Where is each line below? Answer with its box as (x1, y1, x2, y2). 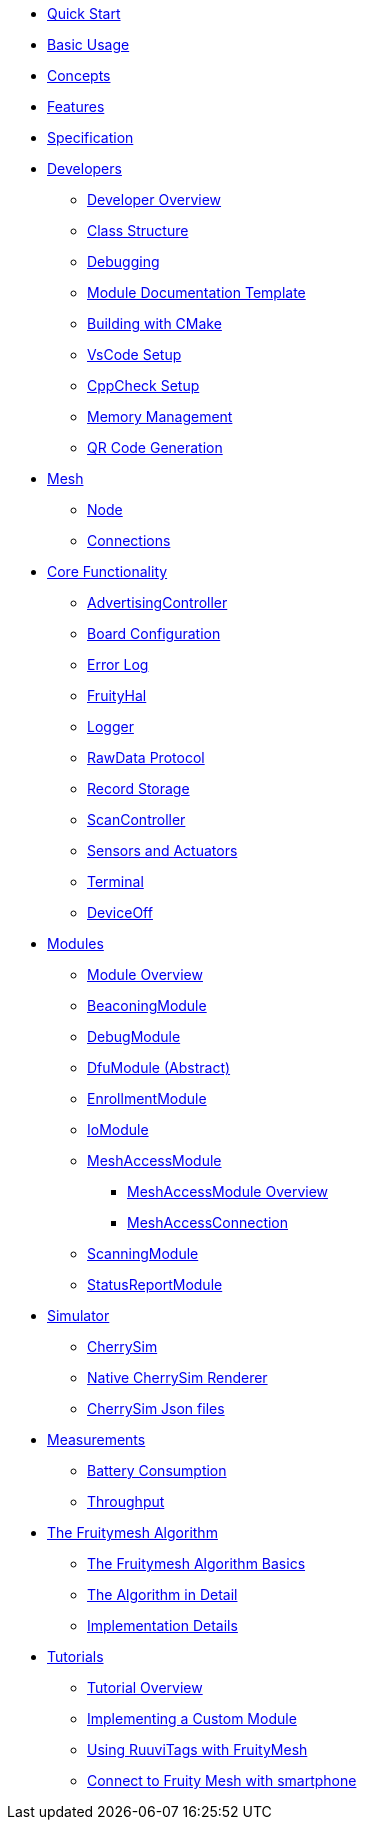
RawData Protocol (87, 749, 205, 766)
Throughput (87, 1493, 165, 1510)
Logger (87, 718, 134, 735)
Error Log (87, 656, 149, 673)
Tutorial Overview (87, 1679, 203, 1696)
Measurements (47, 1431, 146, 1448)
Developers (47, 160, 122, 177)
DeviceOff (87, 904, 153, 921)
